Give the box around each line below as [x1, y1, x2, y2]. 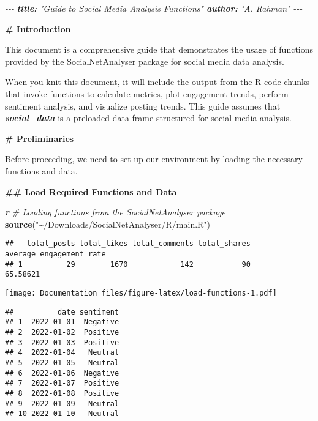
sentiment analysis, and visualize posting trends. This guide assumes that [5, 99, 281, 112]
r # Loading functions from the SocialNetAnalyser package [5, 206, 225, 218]
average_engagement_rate [5, 249, 106, 258]
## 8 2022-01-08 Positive [5, 389, 119, 398]
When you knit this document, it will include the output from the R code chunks [5, 75, 310, 88]
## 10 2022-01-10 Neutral [5, 409, 119, 419]
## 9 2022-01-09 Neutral [5, 399, 119, 408]
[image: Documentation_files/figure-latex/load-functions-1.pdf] [5, 288, 277, 297]
